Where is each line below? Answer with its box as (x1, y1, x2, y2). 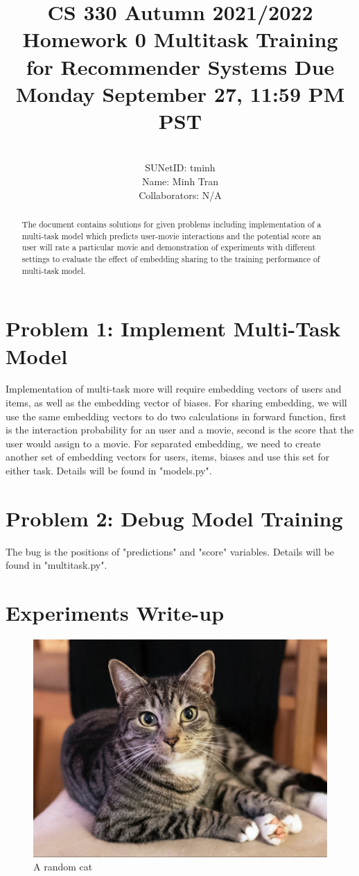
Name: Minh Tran (141, 174, 219, 189)
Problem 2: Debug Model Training (6, 504, 343, 532)
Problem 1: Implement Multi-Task (6, 314, 341, 343)
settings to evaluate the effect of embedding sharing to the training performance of (21, 253, 320, 265)
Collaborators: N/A (139, 187, 222, 202)
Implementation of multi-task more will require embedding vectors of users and (6, 381, 342, 396)
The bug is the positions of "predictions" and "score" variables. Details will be (6, 544, 335, 558)
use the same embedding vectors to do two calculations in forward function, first (6, 409, 347, 423)
